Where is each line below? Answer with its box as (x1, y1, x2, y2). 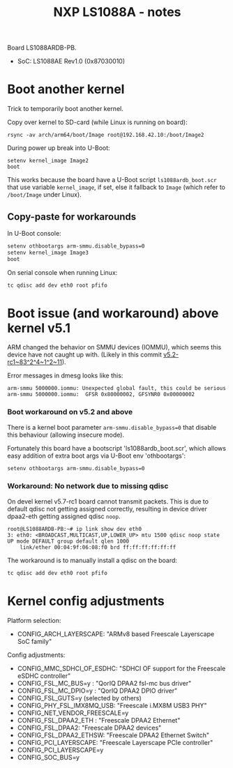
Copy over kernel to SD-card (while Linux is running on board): (7, 118, 188, 126)
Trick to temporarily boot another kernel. (7, 105, 123, 113)
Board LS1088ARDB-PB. (7, 43, 77, 52)
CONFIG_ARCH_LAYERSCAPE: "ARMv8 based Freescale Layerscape (17, 629, 215, 638)
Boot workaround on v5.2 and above (7, 407, 133, 417)
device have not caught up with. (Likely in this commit (7, 350, 163, 359)
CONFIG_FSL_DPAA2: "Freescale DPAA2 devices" (17, 723, 162, 732)
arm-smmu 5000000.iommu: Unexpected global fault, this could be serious (7, 385, 227, 392)
